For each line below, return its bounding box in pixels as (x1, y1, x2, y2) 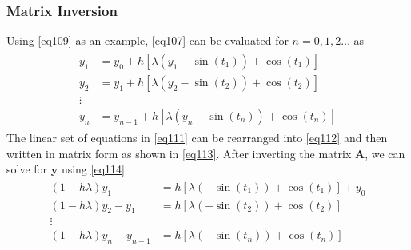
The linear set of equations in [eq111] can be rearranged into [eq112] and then (6, 129, 388, 145)
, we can (365, 145, 405, 161)
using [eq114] (61, 161, 125, 177)
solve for (6, 161, 48, 177)
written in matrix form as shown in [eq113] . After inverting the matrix (6, 145, 352, 161)
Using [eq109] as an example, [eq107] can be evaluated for (6, 32, 289, 49)
